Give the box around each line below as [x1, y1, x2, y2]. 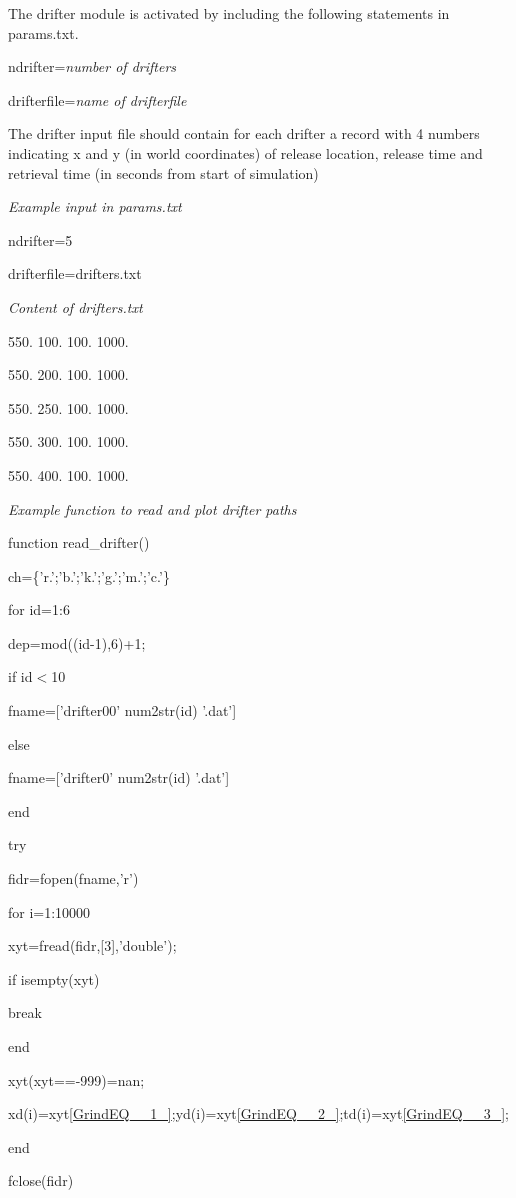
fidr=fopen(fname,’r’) [8, 868, 139, 889]
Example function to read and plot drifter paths [8, 498, 297, 519]
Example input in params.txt [8, 196, 182, 217]
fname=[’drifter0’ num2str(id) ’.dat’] [8, 767, 230, 788]
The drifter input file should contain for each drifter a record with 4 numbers [8, 123, 480, 144]
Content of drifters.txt [8, 296, 143, 317]
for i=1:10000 [8, 901, 91, 922]
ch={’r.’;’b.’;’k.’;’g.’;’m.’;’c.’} [8, 565, 170, 586]
